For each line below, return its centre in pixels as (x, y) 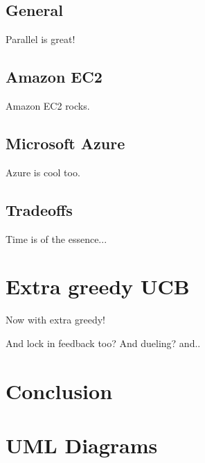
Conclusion (59, 390)
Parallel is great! (41, 39)
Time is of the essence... (56, 238)
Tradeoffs (39, 209)
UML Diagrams (82, 445)
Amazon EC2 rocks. (48, 106)
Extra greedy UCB (98, 286)
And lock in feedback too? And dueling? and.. (103, 343)
